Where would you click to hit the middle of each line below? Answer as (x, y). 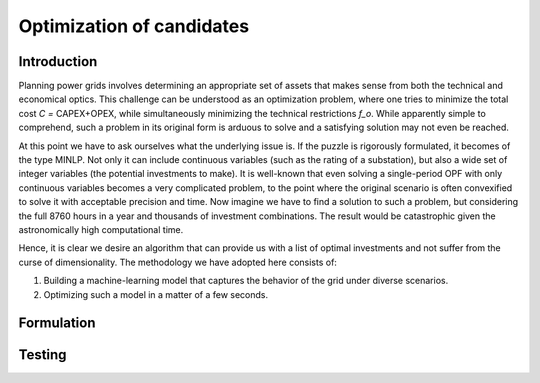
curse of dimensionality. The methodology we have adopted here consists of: (177, 262)
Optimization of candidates (134, 26)
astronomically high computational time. (101, 229)
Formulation (57, 323)
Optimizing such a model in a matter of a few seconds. (156, 294)
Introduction (58, 61)
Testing (42, 355)
